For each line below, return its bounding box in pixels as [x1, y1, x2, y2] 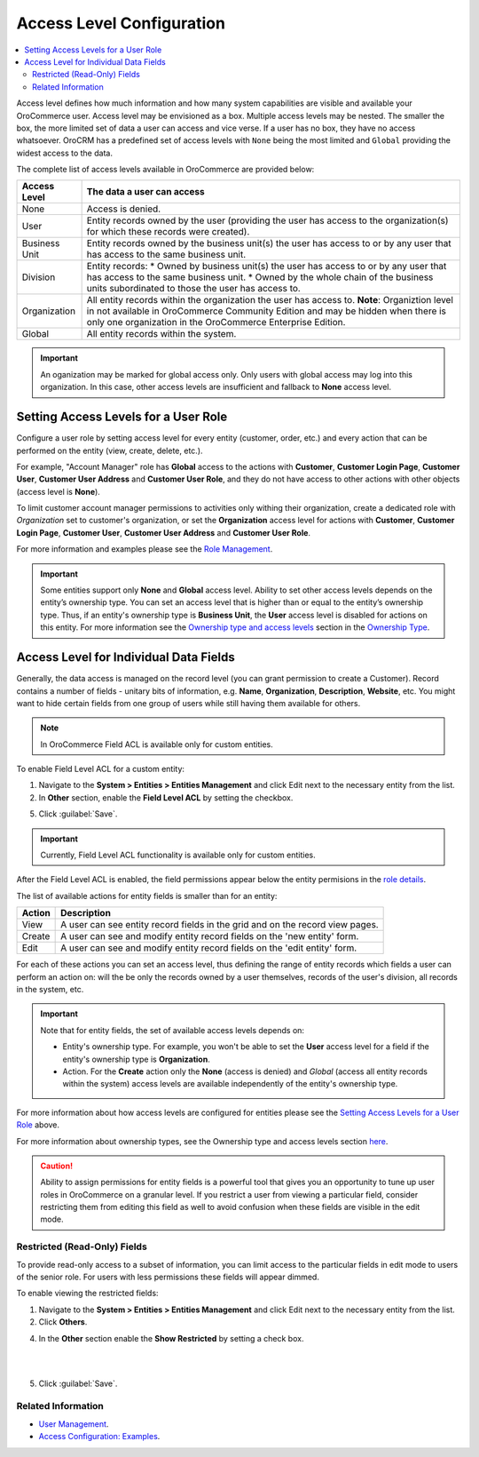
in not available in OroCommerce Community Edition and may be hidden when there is [86, 305, 447, 317]
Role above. [16, 1119, 60, 1130]
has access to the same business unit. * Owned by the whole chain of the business [86, 271, 434, 283]
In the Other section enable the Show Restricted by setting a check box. [38, 1333, 304, 1343]
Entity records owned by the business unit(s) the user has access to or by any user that [86, 237, 452, 250]
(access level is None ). [16, 486, 101, 497]
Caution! [40, 1160, 74, 1171]
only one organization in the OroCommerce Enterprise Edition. [86, 316, 346, 329]
